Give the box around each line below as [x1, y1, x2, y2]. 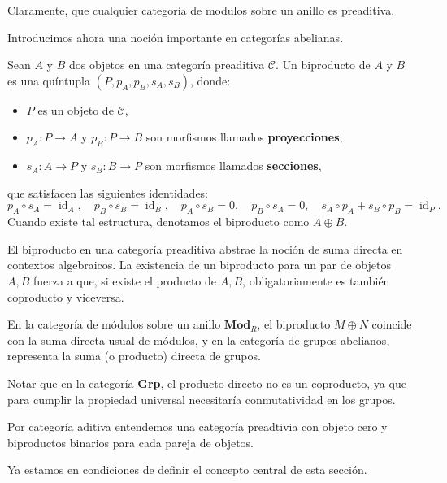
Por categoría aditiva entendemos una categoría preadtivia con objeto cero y [7, 418, 388, 435]
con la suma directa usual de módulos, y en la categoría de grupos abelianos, [7, 331, 390, 348]
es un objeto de [37, 101, 114, 118]
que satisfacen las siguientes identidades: [7, 184, 209, 201]
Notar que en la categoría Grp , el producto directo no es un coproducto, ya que [7, 374, 406, 391]
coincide [371, 315, 412, 333]
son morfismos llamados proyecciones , [145, 128, 343, 146]
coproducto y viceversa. [7, 288, 124, 305]
